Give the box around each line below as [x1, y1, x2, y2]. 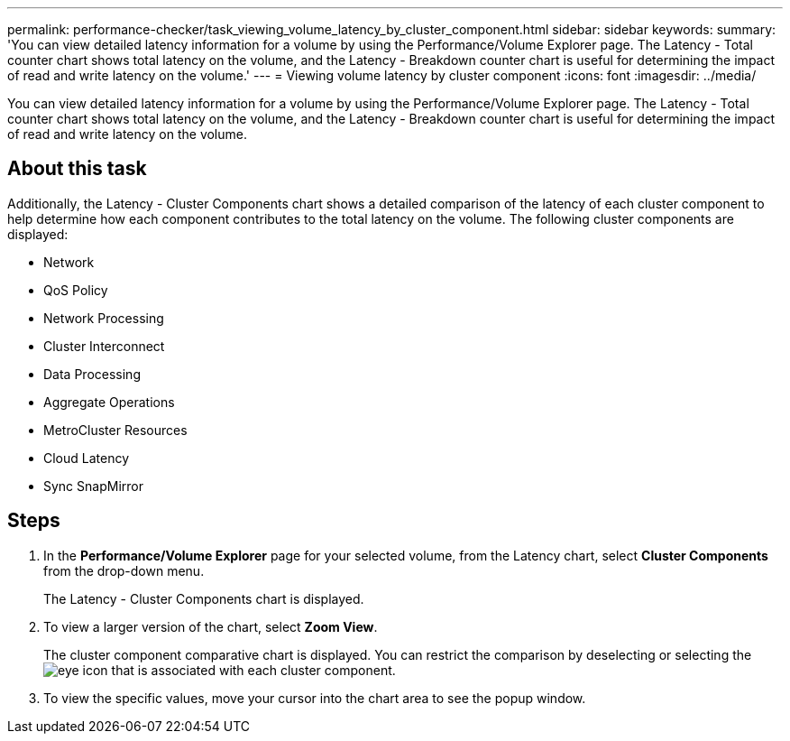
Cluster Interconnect [43, 338, 165, 354]
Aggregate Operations [43, 394, 175, 410]
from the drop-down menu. [43, 562, 205, 579]
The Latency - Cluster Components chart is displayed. [43, 590, 364, 607]
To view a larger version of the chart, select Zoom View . [43, 618, 378, 634]
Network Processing [43, 310, 164, 326]
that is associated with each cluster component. [111, 662, 396, 678]
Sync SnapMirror [43, 477, 143, 494]
